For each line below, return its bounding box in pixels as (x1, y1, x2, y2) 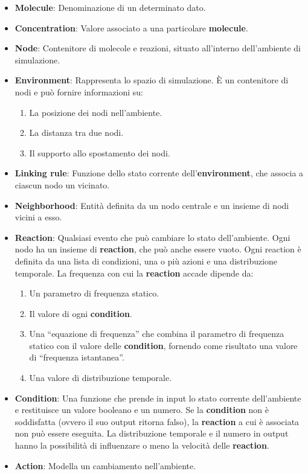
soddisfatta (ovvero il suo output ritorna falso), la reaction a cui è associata (14, 415, 300, 428)
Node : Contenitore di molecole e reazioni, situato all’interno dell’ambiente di (14, 42, 301, 54)
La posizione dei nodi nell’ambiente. (29, 106, 162, 118)
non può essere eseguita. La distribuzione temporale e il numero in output (14, 427, 289, 440)
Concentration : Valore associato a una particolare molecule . (14, 21, 248, 34)
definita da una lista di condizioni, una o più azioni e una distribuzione (14, 254, 278, 267)
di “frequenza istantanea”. (29, 351, 124, 364)
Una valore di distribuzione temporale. (29, 371, 172, 384)
